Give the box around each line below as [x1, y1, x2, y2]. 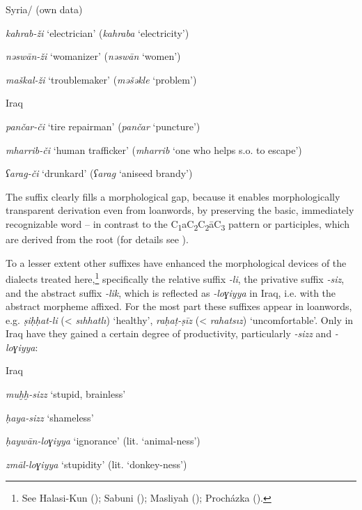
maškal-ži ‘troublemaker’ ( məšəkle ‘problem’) [6, 72, 197, 86]
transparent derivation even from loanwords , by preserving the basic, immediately [6, 203, 354, 217]
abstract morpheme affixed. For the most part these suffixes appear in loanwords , [6, 299, 352, 314]
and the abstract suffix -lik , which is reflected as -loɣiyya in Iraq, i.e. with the [6, 285, 336, 300]
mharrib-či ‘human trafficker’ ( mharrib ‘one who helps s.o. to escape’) [6, 142, 302, 157]
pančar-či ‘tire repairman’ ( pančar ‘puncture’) [6, 118, 200, 133]
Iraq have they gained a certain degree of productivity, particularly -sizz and [6, 326, 332, 341]
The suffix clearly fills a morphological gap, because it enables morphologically [6, 189, 340, 203]
